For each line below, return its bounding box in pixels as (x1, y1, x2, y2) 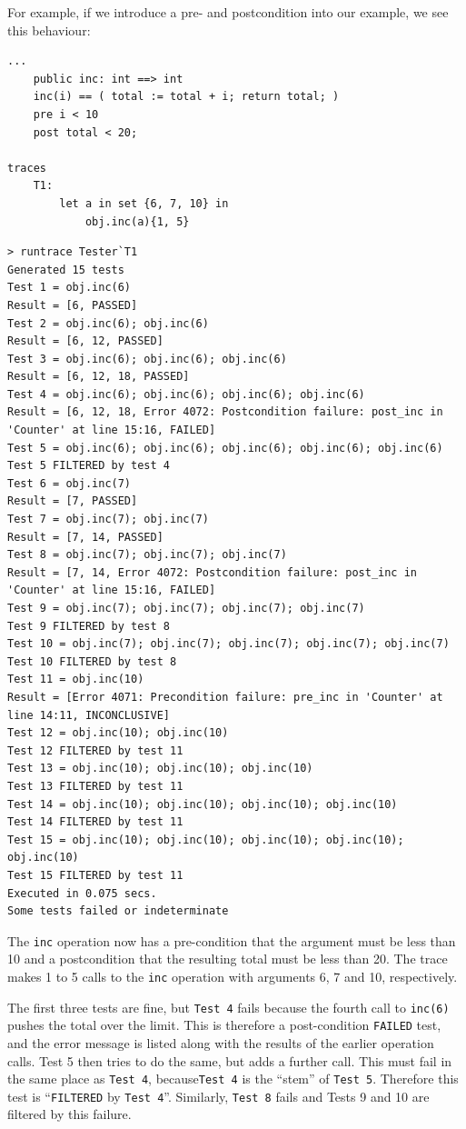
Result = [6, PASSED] (7, 298, 138, 312)
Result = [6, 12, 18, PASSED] (7, 370, 190, 384)
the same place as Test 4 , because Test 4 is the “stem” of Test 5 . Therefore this (7, 1069, 459, 1088)
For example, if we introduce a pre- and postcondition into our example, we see (7, 3, 449, 21)
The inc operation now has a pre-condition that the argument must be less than (7, 931, 456, 950)
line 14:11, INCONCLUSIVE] (7, 708, 170, 722)
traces (7, 161, 46, 175)
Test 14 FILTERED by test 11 (7, 815, 183, 829)
